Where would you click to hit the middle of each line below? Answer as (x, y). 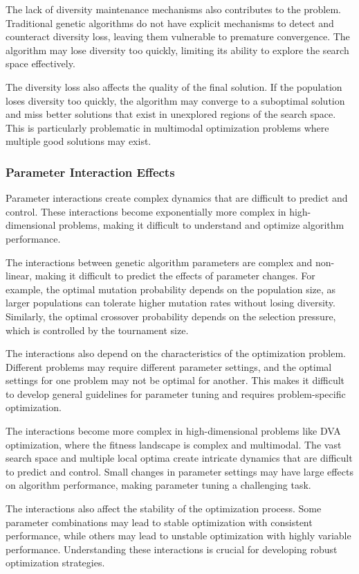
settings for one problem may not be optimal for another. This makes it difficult (175, 380)
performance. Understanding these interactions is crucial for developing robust (172, 549)
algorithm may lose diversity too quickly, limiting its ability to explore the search (177, 50)
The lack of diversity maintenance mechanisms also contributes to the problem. (174, 9)
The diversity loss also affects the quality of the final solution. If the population (174, 86)
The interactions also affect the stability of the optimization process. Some (164, 508)
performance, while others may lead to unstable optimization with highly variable (178, 536)
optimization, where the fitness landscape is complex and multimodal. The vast (174, 444)
